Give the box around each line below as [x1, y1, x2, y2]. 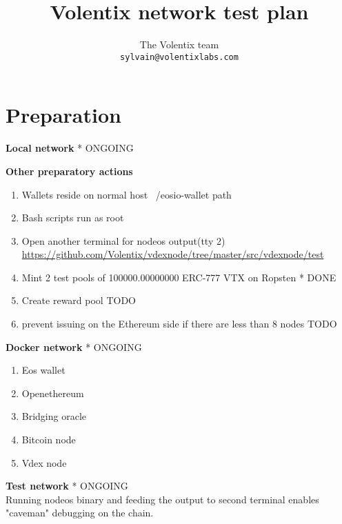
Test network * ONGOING [6, 478, 128, 493]
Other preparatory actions [6, 163, 133, 178]
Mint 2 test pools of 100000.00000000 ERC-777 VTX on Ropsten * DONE [21, 270, 336, 284]
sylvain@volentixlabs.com [120, 52, 239, 62]
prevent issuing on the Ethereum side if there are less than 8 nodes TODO [21, 316, 337, 331]
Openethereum [21, 385, 84, 400]
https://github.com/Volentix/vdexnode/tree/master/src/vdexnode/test [21, 247, 324, 261]
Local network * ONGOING [6, 141, 134, 155]
